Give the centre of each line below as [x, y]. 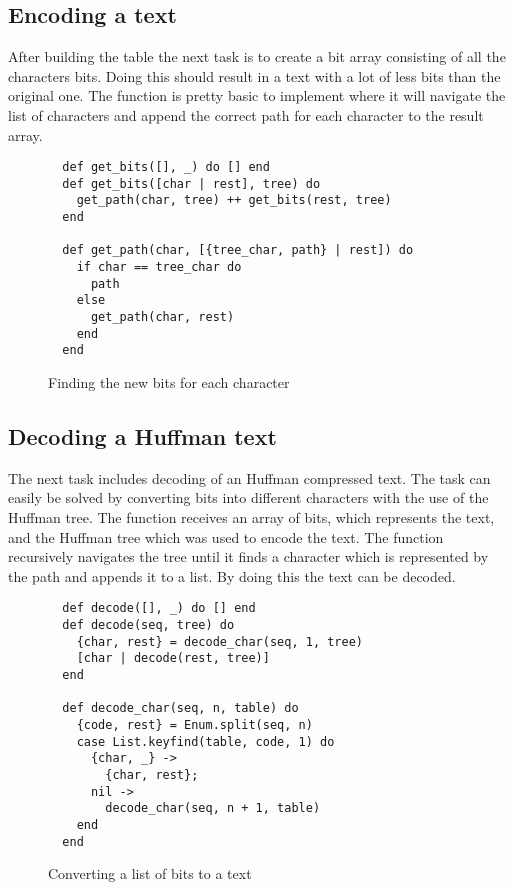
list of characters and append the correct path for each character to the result [246, 114]
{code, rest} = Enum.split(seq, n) [194, 725]
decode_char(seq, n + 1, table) [213, 808]
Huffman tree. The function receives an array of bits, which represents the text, [251, 517]
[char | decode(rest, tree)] [173, 658]
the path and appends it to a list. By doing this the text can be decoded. [232, 575]
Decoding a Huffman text [142, 436]
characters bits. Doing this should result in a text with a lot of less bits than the [254, 75]
